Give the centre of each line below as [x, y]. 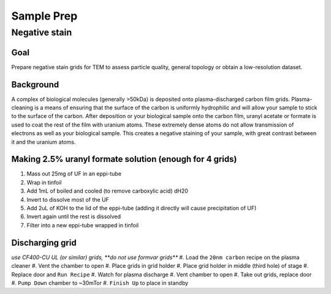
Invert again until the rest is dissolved [74, 216]
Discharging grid [44, 242]
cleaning [22, 108]
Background [35, 85]
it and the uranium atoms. [44, 142]
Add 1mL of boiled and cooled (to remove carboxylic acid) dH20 [107, 191]
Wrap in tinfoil [44, 182]
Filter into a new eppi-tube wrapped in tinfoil [83, 225]
